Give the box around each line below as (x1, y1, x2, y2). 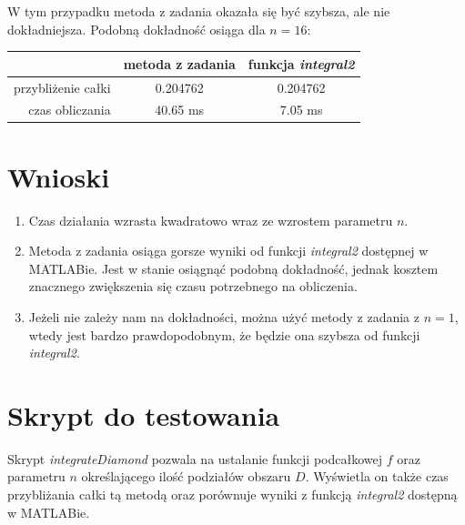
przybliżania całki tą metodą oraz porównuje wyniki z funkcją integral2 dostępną (7, 485, 458, 504)
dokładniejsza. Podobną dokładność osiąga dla (7, 19, 266, 38)
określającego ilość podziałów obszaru (81, 467, 291, 486)
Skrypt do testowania (7, 396, 280, 433)
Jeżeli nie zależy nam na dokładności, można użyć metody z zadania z (28, 307, 420, 326)
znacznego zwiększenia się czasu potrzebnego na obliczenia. (28, 277, 358, 296)
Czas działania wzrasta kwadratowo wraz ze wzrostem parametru (28, 210, 393, 229)
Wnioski (7, 157, 110, 195)
